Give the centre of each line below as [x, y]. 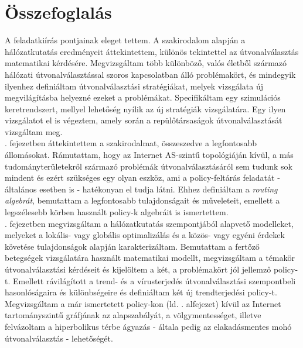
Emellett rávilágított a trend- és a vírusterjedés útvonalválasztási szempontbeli [154, 280]
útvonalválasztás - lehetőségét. [59, 338]
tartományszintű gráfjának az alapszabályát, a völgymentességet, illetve [133, 315]
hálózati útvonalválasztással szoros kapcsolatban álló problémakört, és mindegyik [150, 74]
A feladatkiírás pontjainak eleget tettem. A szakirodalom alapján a [125, 40]
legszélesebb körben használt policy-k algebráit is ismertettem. [117, 212]
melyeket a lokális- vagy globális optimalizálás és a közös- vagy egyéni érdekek [145, 235]
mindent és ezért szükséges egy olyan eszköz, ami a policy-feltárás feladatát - [142, 178]
